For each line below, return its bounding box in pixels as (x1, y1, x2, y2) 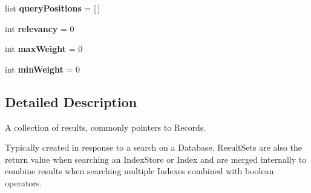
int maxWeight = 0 (5, 42, 83, 55)
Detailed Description (5, 92, 137, 111)
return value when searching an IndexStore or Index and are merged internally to (5, 152, 307, 165)
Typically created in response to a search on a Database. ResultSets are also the (5, 141, 303, 154)
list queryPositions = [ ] (5, 2, 100, 14)
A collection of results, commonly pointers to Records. (5, 120, 206, 133)
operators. (5, 176, 42, 189)
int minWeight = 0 (5, 62, 80, 75)
